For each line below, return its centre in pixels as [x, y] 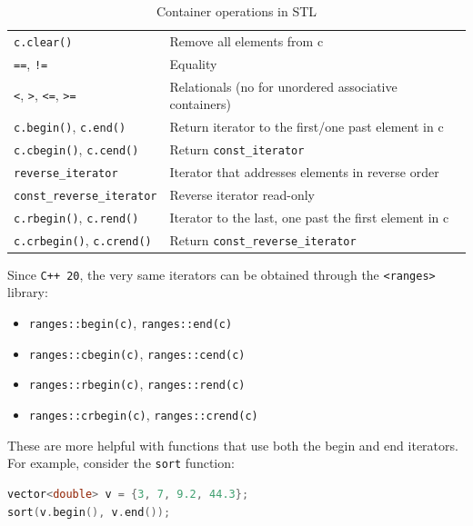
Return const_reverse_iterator [263, 239]
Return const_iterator [237, 149]
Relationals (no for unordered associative [283, 86]
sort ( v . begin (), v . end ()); [89, 512]
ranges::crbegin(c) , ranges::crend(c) [143, 414]
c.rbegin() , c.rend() [76, 217]
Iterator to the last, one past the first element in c [309, 217]
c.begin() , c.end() [70, 127]
